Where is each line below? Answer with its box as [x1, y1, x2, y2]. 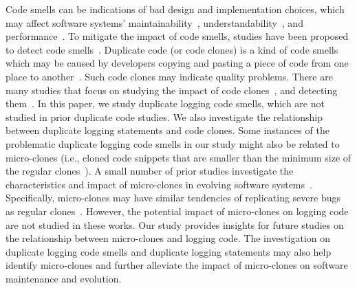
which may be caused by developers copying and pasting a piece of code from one [6, 56, 349, 70]
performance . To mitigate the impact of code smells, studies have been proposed [6, 29, 349, 43]
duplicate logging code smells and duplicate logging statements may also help [6, 244, 332, 258]
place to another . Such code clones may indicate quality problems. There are [6, 69, 333, 83]
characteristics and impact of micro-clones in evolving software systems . [6, 177, 312, 191]
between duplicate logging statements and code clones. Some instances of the [6, 123, 329, 137]
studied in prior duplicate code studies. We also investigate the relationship [6, 109, 323, 124]
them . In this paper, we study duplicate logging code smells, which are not [6, 96, 325, 111]
